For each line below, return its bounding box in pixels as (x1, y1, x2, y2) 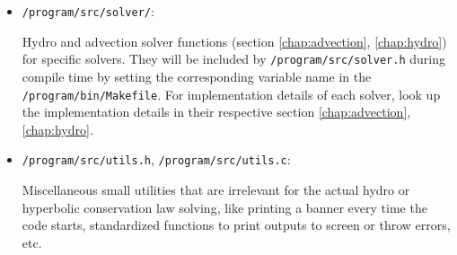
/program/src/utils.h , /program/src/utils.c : (22, 150, 291, 169)
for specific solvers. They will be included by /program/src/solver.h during (22, 49, 445, 68)
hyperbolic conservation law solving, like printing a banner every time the (22, 198, 427, 216)
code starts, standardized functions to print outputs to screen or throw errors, (22, 215, 451, 234)
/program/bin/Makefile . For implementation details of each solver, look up (22, 84, 441, 103)
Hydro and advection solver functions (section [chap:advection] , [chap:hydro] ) (22, 31, 447, 50)
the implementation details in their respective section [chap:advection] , (22, 102, 411, 121)
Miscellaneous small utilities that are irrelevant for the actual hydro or (22, 180, 410, 198)
